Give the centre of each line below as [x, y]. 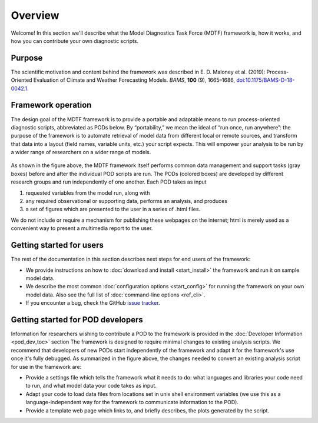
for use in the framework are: [46, 367]
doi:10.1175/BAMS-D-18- [266, 80]
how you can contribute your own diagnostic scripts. [74, 41]
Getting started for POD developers [77, 320]
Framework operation [51, 105]
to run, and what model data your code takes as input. [91, 386]
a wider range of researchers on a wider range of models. [81, 152]
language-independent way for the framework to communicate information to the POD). [132, 402]
